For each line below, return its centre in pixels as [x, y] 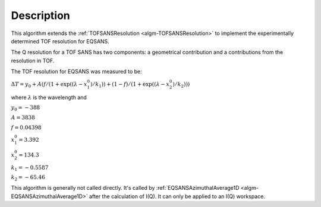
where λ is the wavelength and [49, 97]
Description [41, 15]
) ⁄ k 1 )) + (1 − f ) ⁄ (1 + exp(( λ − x [130, 85]
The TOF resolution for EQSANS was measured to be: [76, 72]
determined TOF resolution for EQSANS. [60, 41]
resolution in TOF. [33, 60]
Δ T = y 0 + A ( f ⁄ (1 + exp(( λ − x [49, 85]
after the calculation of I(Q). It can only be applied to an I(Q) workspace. [177, 196]
